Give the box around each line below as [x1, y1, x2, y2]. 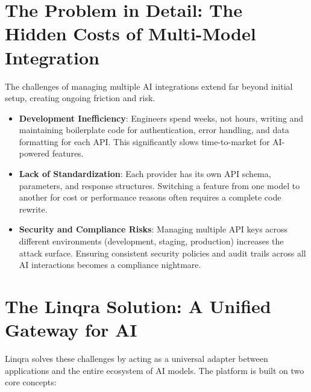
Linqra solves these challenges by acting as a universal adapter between [5, 352, 268, 365]
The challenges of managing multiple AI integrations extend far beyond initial [5, 79, 293, 92]
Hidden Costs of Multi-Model [5, 21, 256, 46]
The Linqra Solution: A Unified [5, 294, 271, 318]
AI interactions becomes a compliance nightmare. [19, 258, 201, 271]
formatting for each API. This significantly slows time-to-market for [19, 135, 270, 148]
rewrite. [19, 202, 48, 215]
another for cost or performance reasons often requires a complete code [19, 191, 281, 204]
